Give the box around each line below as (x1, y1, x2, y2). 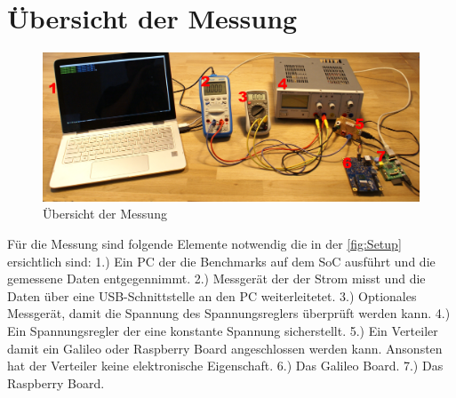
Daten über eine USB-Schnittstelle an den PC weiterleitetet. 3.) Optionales (7, 286, 417, 305)
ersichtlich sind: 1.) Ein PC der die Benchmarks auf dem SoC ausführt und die (7, 251, 436, 270)
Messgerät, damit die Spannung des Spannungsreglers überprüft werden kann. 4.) (7, 304, 451, 322)
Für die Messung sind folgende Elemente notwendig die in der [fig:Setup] (7, 235, 402, 252)
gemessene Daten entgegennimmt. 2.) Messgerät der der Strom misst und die (7, 269, 426, 288)
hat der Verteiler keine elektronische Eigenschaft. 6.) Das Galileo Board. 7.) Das (7, 356, 444, 375)
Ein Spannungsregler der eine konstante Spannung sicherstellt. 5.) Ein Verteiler (7, 321, 438, 339)
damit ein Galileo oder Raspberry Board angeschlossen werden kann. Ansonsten (7, 338, 443, 357)
